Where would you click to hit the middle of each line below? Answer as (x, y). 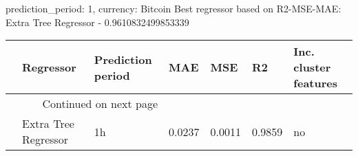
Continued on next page (100, 104)
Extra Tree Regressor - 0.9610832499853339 (97, 22)
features (316, 83)
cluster (312, 67)
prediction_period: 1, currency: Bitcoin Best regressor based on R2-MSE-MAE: (173, 8)
